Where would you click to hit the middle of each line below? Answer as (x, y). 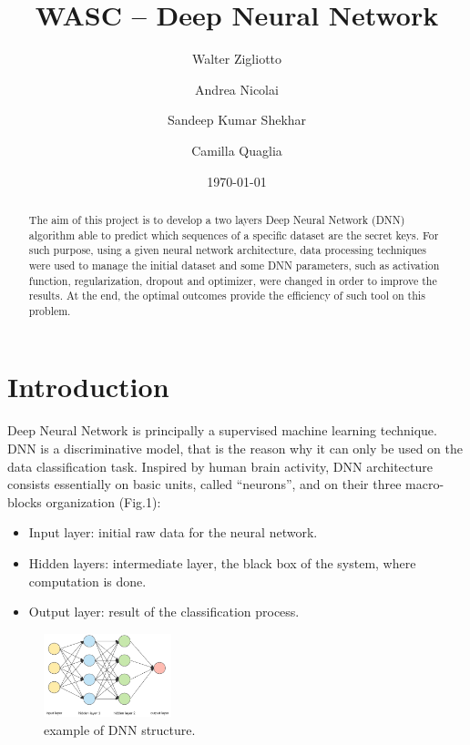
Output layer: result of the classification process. (164, 612)
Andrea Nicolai (237, 89)
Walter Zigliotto (237, 59)
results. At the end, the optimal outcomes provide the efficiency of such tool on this (227, 296)
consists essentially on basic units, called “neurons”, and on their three (204, 484)
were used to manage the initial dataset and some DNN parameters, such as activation (234, 265)
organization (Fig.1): (103, 501)
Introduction (88, 387)
